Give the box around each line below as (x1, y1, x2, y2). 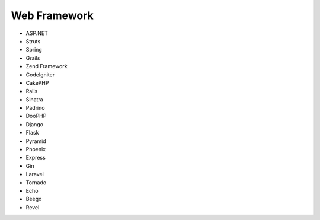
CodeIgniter (25, 71, 55, 78)
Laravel (25, 171, 44, 178)
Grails (25, 54, 40, 62)
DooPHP (25, 113, 47, 120)
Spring (25, 46, 43, 53)
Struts (25, 37, 41, 44)
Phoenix (25, 146, 46, 153)
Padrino (25, 104, 45, 111)
